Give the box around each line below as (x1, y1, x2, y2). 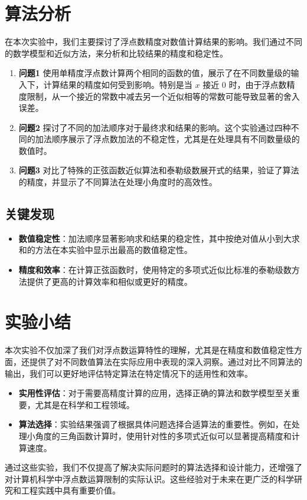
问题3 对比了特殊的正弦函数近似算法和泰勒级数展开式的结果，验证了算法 (18, 164, 299, 176)
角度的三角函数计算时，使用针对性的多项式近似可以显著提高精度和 (35, 429, 292, 442)
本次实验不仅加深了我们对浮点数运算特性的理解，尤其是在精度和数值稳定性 (5, 344, 294, 356)
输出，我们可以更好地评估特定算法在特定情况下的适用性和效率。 (5, 367, 253, 379)
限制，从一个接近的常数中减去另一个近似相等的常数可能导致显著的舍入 (27, 90, 300, 102)
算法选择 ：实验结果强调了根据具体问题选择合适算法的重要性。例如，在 (18, 418, 292, 430)
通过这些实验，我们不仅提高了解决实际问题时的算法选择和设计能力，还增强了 (5, 461, 302, 473)
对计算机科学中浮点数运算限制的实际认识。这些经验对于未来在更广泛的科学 (5, 472, 294, 485)
